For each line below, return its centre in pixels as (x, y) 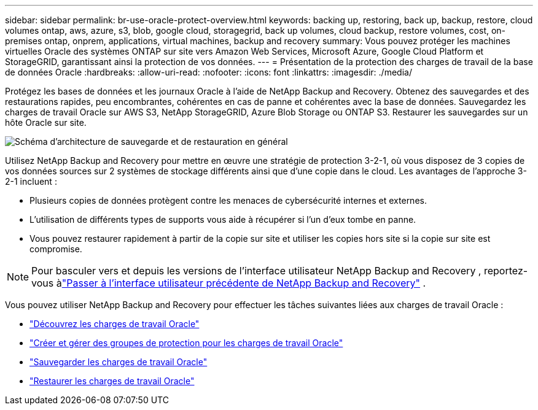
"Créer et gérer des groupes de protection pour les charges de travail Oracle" (186, 343)
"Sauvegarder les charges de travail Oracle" (119, 362)
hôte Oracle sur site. (46, 122)
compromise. (56, 249)
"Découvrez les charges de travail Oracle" (115, 324)
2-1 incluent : (31, 181)
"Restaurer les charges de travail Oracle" (112, 381)
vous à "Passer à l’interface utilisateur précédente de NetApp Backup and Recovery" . (229, 283)
